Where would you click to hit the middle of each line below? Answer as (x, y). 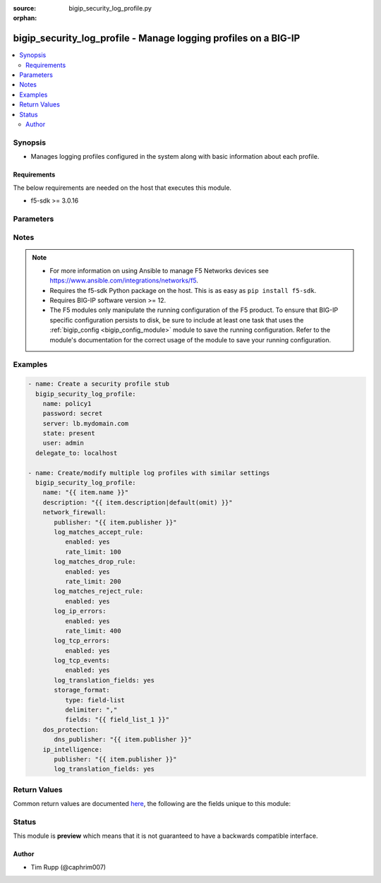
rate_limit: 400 (93, 631)
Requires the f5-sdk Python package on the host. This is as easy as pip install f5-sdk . (183, 290)
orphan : (25, 18)
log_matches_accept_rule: (99, 532)
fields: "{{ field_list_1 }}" (117, 720)
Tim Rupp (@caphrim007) (68, 867)
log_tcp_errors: (82, 641)
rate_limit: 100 (93, 552)
